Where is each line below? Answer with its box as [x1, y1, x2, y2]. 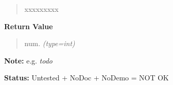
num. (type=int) [24, 38, 75, 49]
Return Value [4, 20, 53, 31]
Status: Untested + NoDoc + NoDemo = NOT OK [4, 72, 169, 83]
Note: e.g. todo [4, 55, 53, 66]
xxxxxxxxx [24, 4, 59, 14]
